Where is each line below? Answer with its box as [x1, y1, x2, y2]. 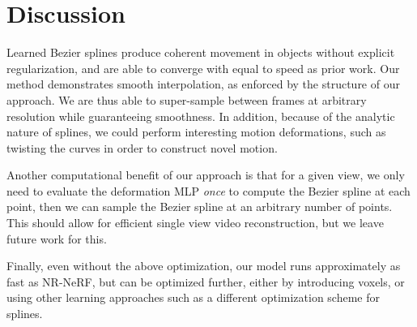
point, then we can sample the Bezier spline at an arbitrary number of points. [6, 198, 393, 215]
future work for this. [6, 230, 107, 247]
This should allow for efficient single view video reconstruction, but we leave [6, 214, 384, 231]
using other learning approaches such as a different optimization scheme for [6, 289, 381, 306]
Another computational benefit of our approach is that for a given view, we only [6, 166, 405, 183]
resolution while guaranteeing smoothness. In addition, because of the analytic [6, 107, 395, 124]
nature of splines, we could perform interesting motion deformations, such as [6, 123, 386, 140]
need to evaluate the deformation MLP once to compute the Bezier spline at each [6, 182, 411, 199]
